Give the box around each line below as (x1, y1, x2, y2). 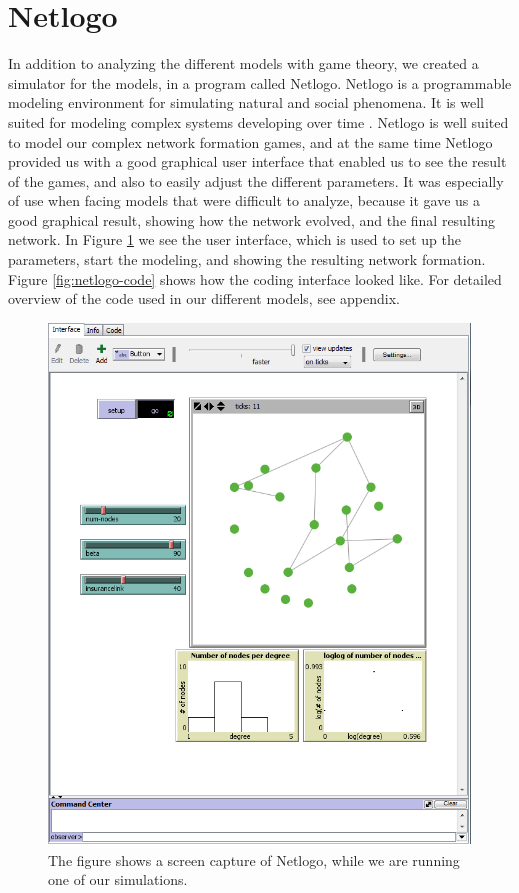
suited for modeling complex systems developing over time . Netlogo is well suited (8, 111, 509, 132)
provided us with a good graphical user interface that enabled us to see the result (8, 151, 507, 172)
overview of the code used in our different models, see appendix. (8, 288, 400, 309)
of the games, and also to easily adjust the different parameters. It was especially (8, 170, 504, 191)
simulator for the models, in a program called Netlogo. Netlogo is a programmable (8, 72, 512, 93)
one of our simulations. (48, 869, 188, 890)
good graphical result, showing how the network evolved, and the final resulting (8, 209, 495, 230)
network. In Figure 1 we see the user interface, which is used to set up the (8, 229, 461, 250)
